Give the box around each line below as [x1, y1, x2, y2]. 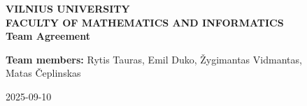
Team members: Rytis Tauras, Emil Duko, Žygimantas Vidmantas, [6, 52, 302, 66]
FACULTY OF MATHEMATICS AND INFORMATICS [6, 15, 284, 29]
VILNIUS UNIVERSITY [6, 1, 130, 15]
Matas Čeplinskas [6, 66, 81, 80]
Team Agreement [6, 29, 90, 43]
